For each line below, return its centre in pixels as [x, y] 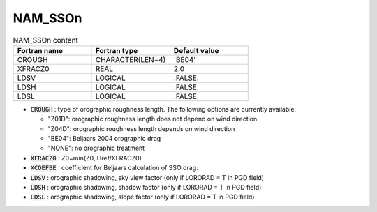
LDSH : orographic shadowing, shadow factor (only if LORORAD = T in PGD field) [146, 188]
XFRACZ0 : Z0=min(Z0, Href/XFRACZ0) [86, 158]
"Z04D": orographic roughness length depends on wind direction [141, 128]
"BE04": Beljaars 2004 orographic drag [104, 139]
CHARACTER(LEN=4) [131, 59]
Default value [196, 50]
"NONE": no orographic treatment [96, 148]
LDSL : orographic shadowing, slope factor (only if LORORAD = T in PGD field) [142, 197]
